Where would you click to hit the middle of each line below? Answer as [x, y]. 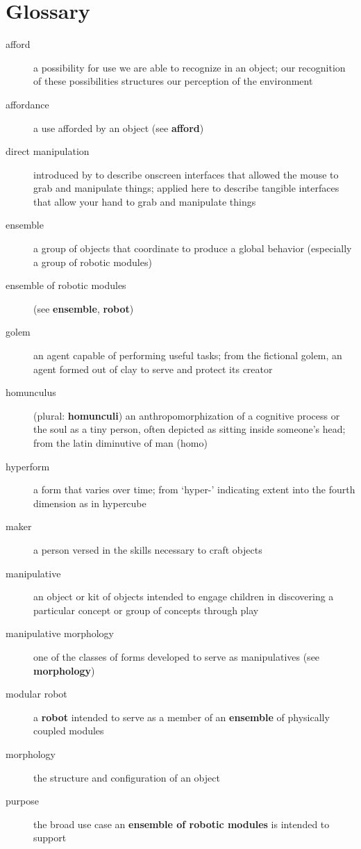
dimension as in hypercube [90, 503]
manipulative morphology [60, 633]
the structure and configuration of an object [127, 777]
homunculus [31, 392]
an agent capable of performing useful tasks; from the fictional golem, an [188, 355]
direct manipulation [48, 151]
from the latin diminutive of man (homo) [120, 443]
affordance [27, 104]
